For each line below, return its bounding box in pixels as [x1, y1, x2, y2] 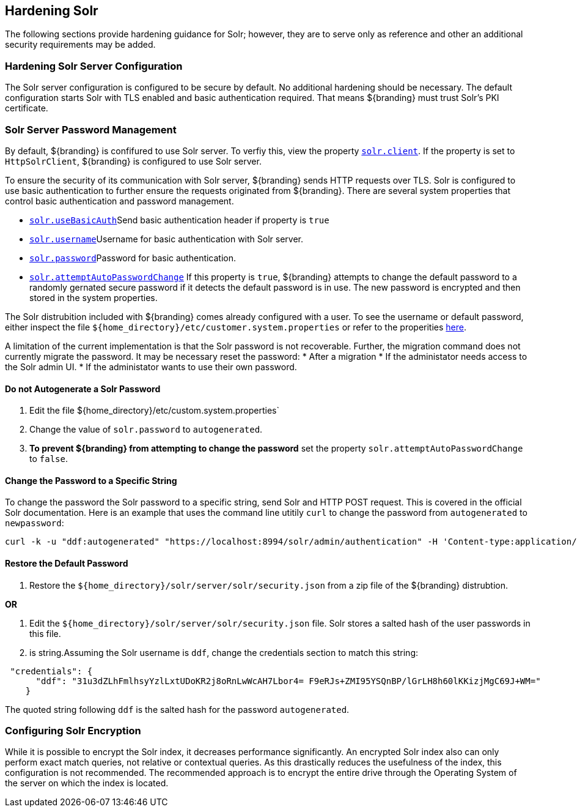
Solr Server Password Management [5, 123, 177, 136]
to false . [29, 453, 68, 464]
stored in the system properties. [29, 292, 158, 303]
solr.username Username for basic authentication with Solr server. [29, 233, 304, 244]
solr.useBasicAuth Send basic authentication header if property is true [29, 214, 329, 225]
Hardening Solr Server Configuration [5, 59, 183, 72]
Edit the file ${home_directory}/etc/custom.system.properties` [29, 405, 279, 416]
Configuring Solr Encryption [5, 724, 141, 737]
